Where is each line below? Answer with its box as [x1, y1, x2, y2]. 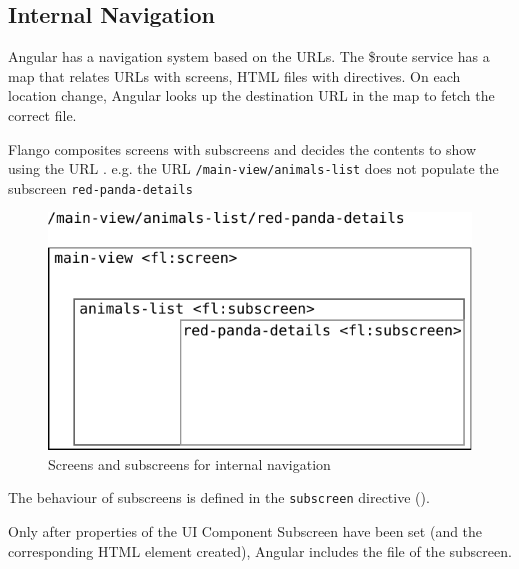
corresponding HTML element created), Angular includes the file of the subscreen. [8, 540, 512, 561]
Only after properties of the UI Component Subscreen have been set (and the [8, 521, 483, 542]
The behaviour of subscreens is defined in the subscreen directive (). [8, 487, 430, 508]
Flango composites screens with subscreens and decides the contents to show [8, 138, 477, 159]
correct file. [8, 104, 77, 125]
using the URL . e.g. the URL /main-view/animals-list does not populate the [8, 158, 499, 179]
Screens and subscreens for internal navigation [48, 453, 331, 474]
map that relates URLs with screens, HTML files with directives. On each [8, 65, 461, 86]
